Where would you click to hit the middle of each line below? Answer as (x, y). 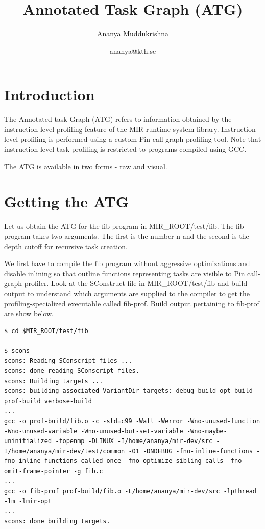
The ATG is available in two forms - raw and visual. (86, 166)
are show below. (29, 313)
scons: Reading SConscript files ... (68, 361)
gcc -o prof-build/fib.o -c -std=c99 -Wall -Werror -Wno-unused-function (132, 421)
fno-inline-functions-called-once (63, 461)
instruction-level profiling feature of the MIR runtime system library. (112, 129)
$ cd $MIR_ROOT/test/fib (46, 331)
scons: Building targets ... (54, 381)
